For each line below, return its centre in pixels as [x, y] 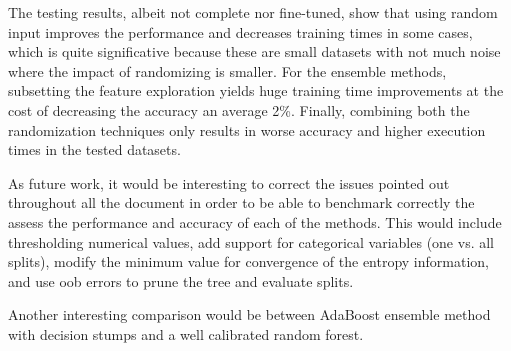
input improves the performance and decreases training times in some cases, [240, 31]
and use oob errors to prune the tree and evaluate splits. [181, 280]
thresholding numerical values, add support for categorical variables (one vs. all [251, 241]
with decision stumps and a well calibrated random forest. [186, 333]
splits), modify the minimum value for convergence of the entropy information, [248, 261]
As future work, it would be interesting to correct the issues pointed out [229, 182]
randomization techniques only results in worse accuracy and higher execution [247, 129]
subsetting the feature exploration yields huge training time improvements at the [256, 90]
